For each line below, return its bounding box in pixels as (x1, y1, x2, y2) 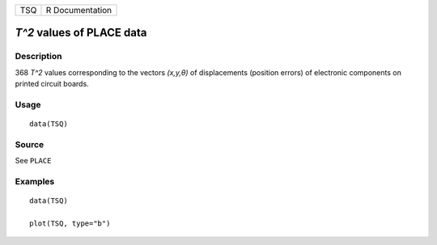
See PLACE (15, 156, 52, 166)
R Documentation (45, 5, 112, 15)
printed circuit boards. (15, 79, 89, 89)
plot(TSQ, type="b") (29, 218, 111, 228)
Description (15, 51, 62, 62)
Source (15, 138, 45, 150)
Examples (15, 176, 55, 188)
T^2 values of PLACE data (15, 26, 147, 40)
